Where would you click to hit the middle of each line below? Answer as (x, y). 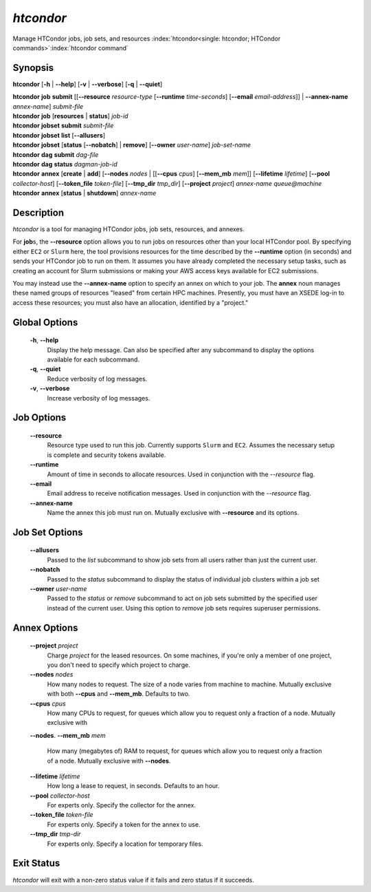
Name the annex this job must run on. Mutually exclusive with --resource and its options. (173, 513)
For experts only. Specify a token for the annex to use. (124, 824)
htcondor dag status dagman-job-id (65, 164)
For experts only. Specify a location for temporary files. (125, 844)
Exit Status (36, 863)
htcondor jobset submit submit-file (63, 126)
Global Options (45, 322)
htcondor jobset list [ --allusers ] (59, 135)
